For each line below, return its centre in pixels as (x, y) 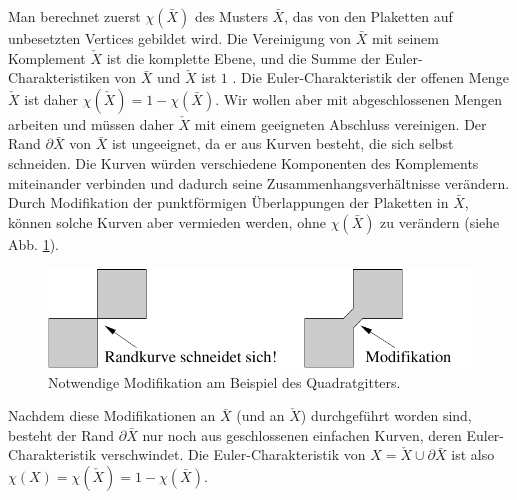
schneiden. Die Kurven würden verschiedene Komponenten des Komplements (243, 162)
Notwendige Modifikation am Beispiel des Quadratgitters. (224, 381)
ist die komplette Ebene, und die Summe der (243, 57)
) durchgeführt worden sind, (386, 415)
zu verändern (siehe (440, 221)
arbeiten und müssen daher (91, 123)
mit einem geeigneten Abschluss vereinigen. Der (340, 123)
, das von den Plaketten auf (368, 16)
